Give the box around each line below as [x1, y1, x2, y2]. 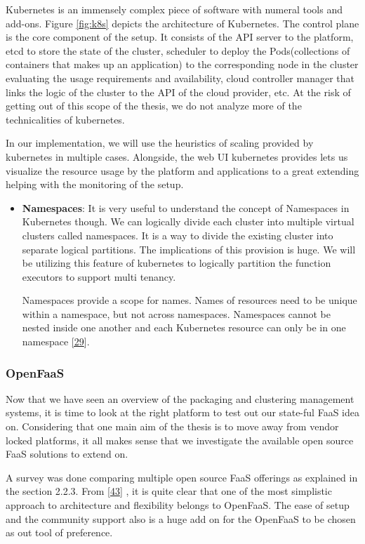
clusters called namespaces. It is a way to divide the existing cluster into [22, 227, 333, 242]
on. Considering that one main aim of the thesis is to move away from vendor [6, 419, 339, 434]
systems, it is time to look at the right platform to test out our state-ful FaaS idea [6, 405, 359, 420]
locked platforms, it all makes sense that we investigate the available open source [6, 432, 354, 447]
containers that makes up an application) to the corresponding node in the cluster [6, 57, 359, 72]
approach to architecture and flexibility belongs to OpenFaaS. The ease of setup [6, 498, 350, 512]
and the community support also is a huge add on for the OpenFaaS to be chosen [6, 511, 356, 526]
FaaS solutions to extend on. [6, 446, 128, 461]
